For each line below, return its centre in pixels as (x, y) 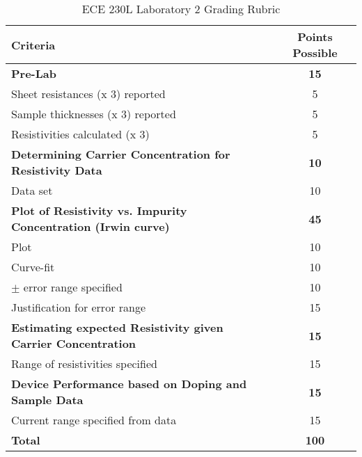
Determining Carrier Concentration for (121, 154)
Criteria (33, 45)
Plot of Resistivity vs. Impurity (99, 210)
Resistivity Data (57, 170)
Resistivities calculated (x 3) (80, 134)
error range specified (73, 287)
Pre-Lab (34, 73)
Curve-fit (33, 267)
